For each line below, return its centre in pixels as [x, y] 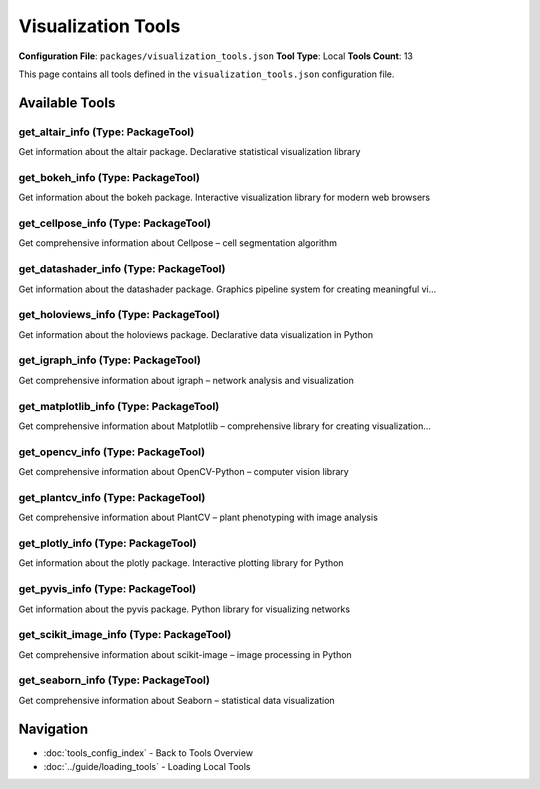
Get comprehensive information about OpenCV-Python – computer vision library [183, 472]
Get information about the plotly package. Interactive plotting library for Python [181, 563]
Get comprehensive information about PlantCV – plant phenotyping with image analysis [198, 517]
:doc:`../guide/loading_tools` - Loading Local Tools [147, 767]
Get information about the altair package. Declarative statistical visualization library [189, 152]
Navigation [53, 728]
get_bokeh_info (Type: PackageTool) [109, 177]
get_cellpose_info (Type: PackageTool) [115, 223]
